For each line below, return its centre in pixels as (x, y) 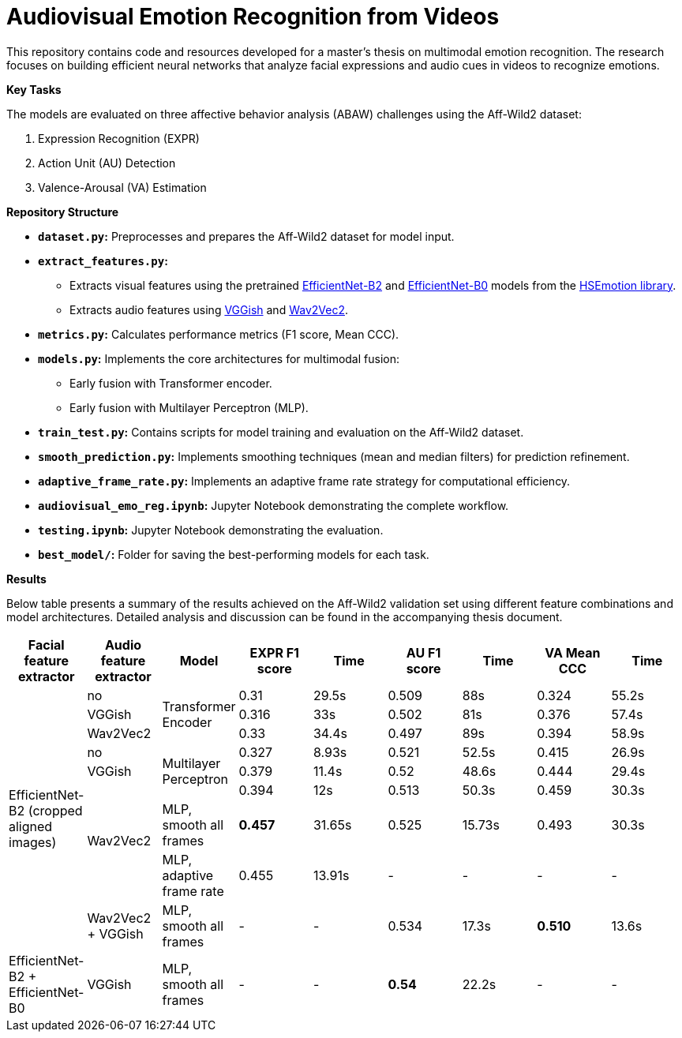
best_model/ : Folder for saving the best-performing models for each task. (234, 554)
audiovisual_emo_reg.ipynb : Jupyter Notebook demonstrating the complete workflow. (274, 505)
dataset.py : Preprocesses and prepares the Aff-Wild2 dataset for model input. (246, 236)
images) (33, 842)
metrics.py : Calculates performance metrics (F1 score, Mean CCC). (219, 334)
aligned (31, 826)
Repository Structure (63, 212)
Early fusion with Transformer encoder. (171, 383)
